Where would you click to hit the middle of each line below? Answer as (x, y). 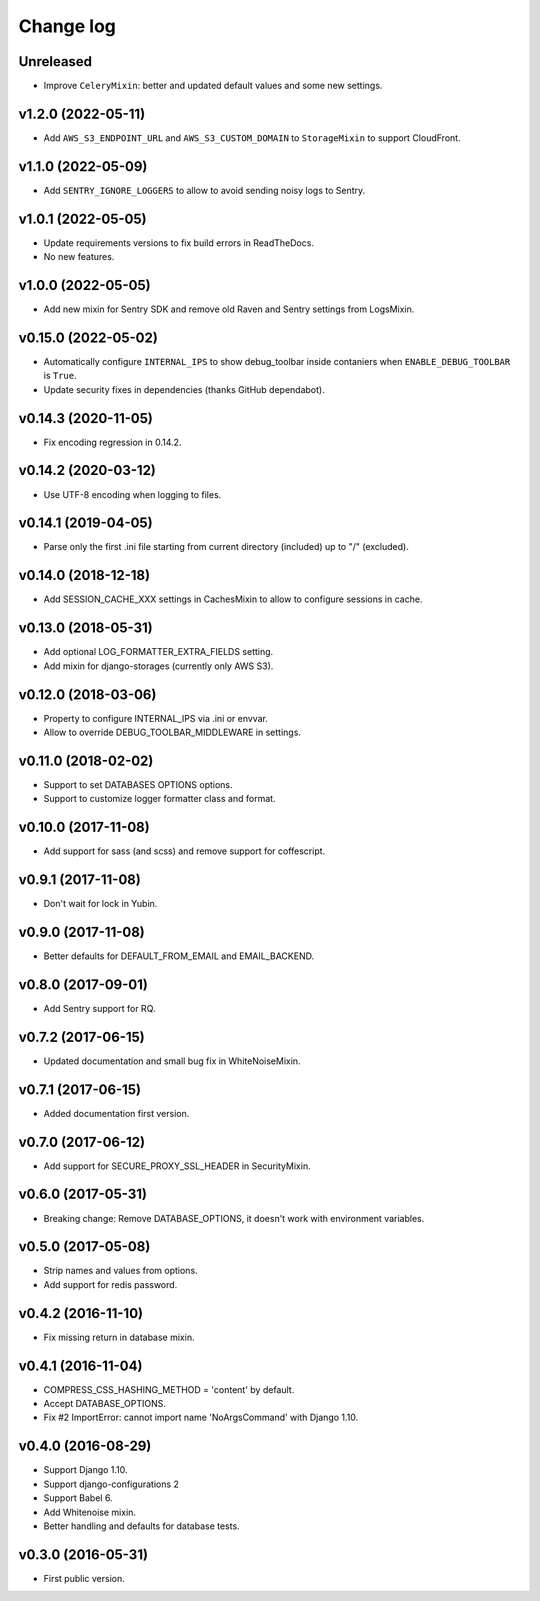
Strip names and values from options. (121, 1271)
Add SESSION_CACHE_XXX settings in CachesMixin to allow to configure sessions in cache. (233, 599)
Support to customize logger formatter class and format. (159, 799)
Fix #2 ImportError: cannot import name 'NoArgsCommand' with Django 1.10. (201, 1417)
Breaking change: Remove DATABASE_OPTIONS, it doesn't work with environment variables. (234, 1218)
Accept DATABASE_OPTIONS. (105, 1404)
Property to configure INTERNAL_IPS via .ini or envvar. (156, 718)
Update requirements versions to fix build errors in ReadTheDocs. (179, 242)
